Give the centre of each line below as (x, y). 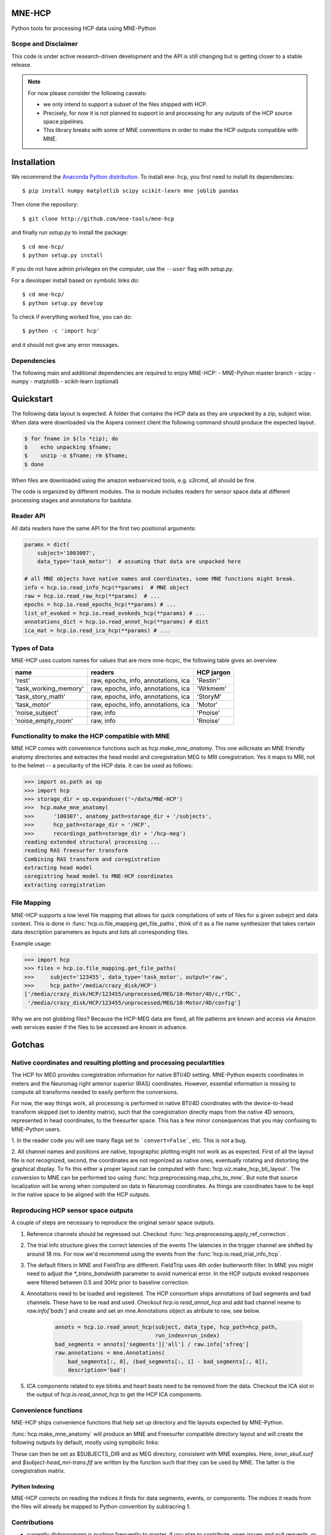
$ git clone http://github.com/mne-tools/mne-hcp (98, 219)
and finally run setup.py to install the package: (70, 233)
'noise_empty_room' (44, 720)
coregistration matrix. (38, 1471)
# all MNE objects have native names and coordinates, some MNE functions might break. (160, 579)
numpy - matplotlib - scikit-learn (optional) (65, 381)
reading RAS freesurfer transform (76, 851)
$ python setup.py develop (63, 303)
